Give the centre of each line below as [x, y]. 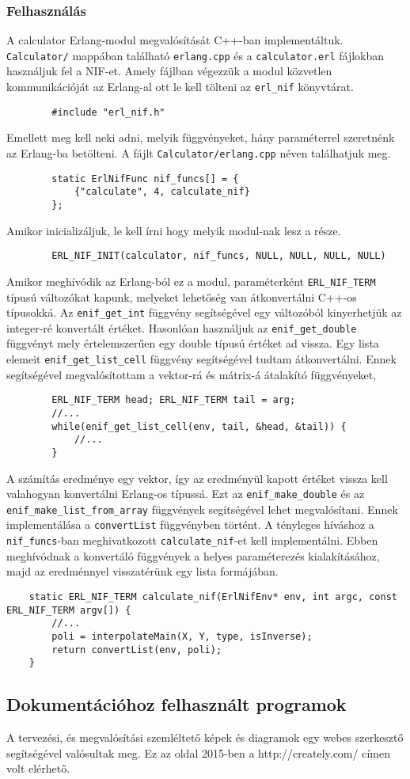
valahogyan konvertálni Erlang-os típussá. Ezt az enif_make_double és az [186, 494]
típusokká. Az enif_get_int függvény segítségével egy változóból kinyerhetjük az [204, 312]
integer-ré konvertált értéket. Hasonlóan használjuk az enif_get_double [182, 327]
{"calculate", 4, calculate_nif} [162, 192]
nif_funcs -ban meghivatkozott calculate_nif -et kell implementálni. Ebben [192, 540]
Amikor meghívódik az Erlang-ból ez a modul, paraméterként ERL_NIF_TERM [191, 281]
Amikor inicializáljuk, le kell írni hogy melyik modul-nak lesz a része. [174, 230]
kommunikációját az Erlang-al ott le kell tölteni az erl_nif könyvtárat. [180, 87]
